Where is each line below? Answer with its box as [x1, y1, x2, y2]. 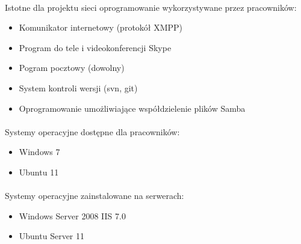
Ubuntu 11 [19, 165, 59, 178]
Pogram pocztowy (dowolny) [19, 61, 125, 74]
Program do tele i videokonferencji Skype [19, 41, 172, 53]
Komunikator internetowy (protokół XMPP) [19, 21, 183, 34]
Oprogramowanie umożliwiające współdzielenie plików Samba [19, 102, 246, 114]
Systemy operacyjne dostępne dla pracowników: [5, 125, 180, 138]
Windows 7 [19, 145, 60, 158]
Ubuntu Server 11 [19, 230, 85, 242]
